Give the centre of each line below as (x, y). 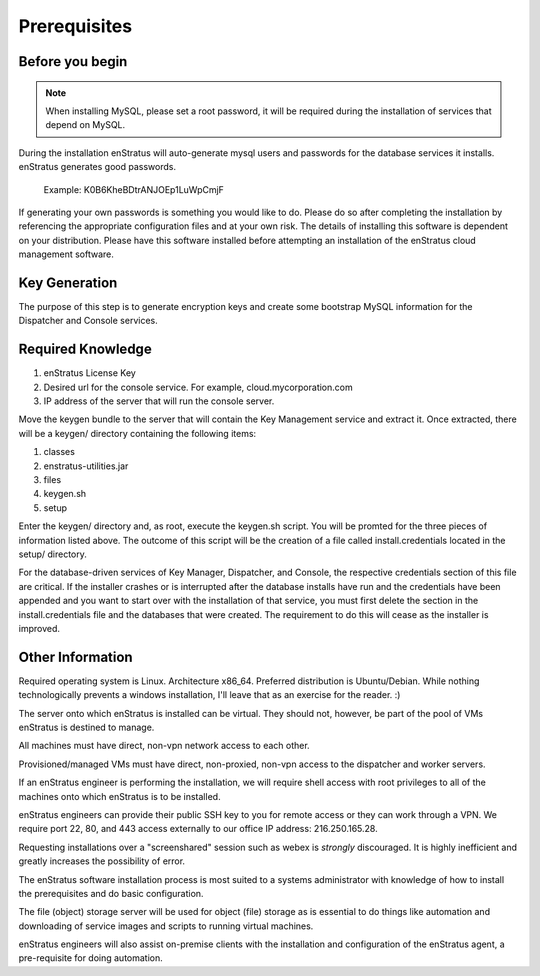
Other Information (76, 656)
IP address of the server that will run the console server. (159, 401)
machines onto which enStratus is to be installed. (119, 796)
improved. (39, 628)
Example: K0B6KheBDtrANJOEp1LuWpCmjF (134, 189)
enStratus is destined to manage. (86, 727)
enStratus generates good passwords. (97, 167)
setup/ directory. (52, 554)
